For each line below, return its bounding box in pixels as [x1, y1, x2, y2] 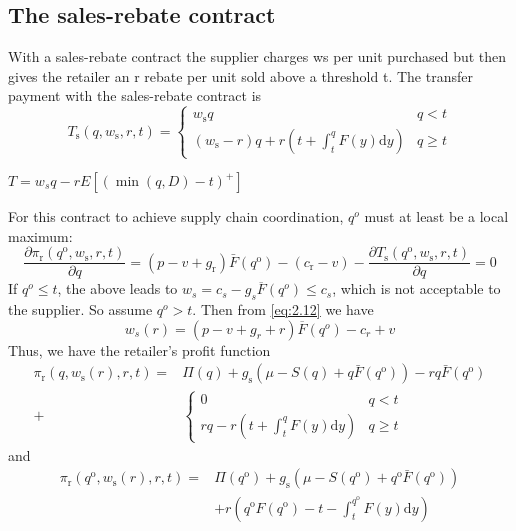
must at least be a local [364, 206, 509, 227]
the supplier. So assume [8, 299, 153, 320]
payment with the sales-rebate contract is [8, 85, 262, 106]
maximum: [8, 225, 73, 246]
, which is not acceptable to [332, 278, 501, 299]
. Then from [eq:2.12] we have [192, 299, 374, 320]
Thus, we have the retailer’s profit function [8, 339, 271, 360]
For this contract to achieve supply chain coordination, [8, 206, 344, 227]
